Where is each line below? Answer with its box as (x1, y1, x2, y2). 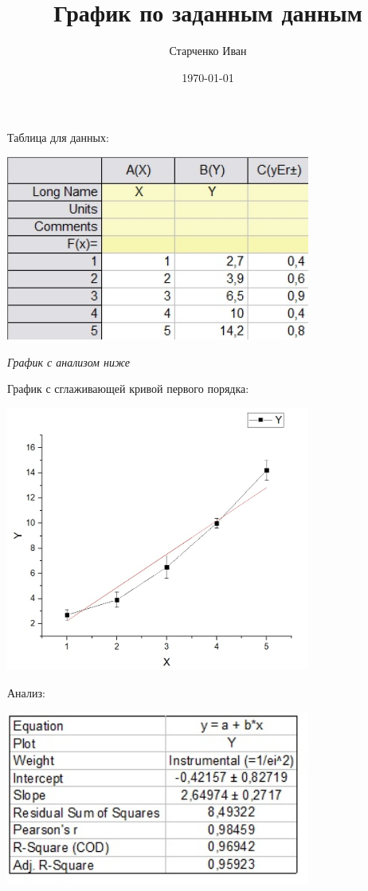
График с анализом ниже (7, 353, 131, 370)
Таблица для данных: (7, 129, 109, 146)
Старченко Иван (169, 42, 247, 59)
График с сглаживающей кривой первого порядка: (7, 380, 249, 397)
